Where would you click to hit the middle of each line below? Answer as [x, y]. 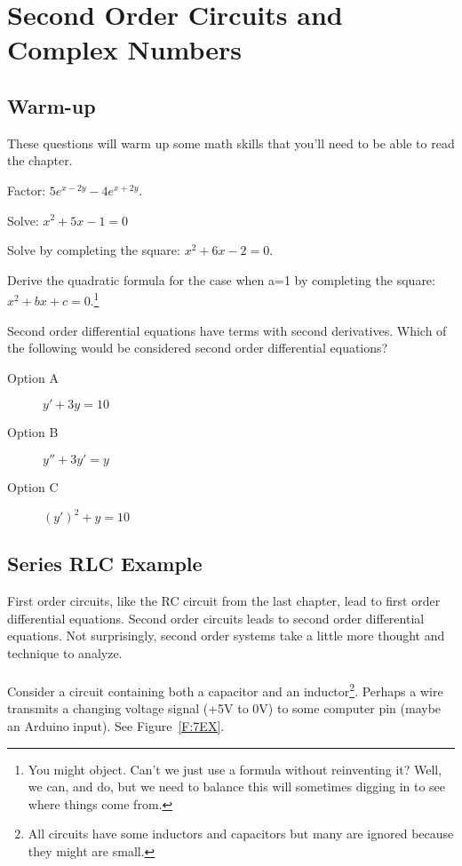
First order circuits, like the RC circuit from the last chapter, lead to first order [224, 601]
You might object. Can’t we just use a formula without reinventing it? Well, [235, 769]
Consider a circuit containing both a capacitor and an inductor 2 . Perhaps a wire [225, 690]
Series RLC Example [105, 564]
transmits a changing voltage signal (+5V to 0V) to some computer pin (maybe [224, 708]
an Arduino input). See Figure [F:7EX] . [116, 726]
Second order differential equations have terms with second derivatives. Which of [227, 330]
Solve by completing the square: [94, 250]
